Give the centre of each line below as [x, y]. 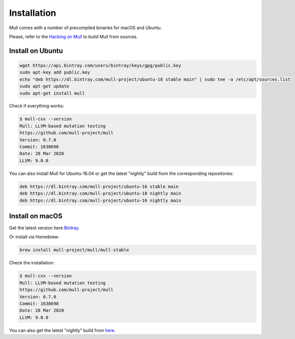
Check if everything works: [37, 106]
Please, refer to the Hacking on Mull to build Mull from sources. [73, 37]
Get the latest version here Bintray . [44, 228]
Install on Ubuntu [36, 51]
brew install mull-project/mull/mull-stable [74, 250]
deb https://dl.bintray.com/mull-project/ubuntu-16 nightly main [100, 200]
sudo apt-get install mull [52, 93]
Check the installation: [32, 263]
